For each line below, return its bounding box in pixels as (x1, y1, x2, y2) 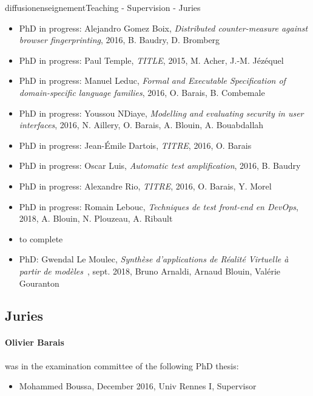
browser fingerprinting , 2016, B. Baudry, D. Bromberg (19, 33, 220, 46)
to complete (19, 232, 63, 245)
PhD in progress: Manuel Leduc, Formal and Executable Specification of (19, 74, 286, 87)
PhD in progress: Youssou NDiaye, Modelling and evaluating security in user (19, 106, 304, 119)
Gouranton (19, 276, 59, 289)
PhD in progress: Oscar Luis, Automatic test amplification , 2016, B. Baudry (19, 159, 301, 172)
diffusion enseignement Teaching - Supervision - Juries (5, 1, 201, 13)
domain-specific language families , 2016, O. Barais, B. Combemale (19, 86, 265, 98)
